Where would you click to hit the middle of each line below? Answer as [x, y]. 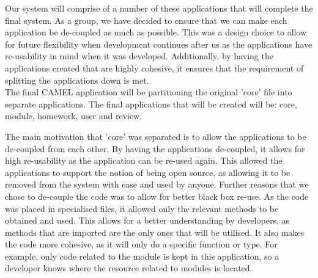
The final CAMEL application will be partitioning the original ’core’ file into [149, 92]
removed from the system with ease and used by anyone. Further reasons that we [157, 184]
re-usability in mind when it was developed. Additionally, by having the [139, 56]
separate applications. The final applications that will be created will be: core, [151, 104]
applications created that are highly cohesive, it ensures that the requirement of [154, 68]
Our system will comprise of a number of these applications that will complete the [159, 8]
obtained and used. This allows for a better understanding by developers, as [147, 220]
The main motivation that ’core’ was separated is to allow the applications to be [156, 136]
